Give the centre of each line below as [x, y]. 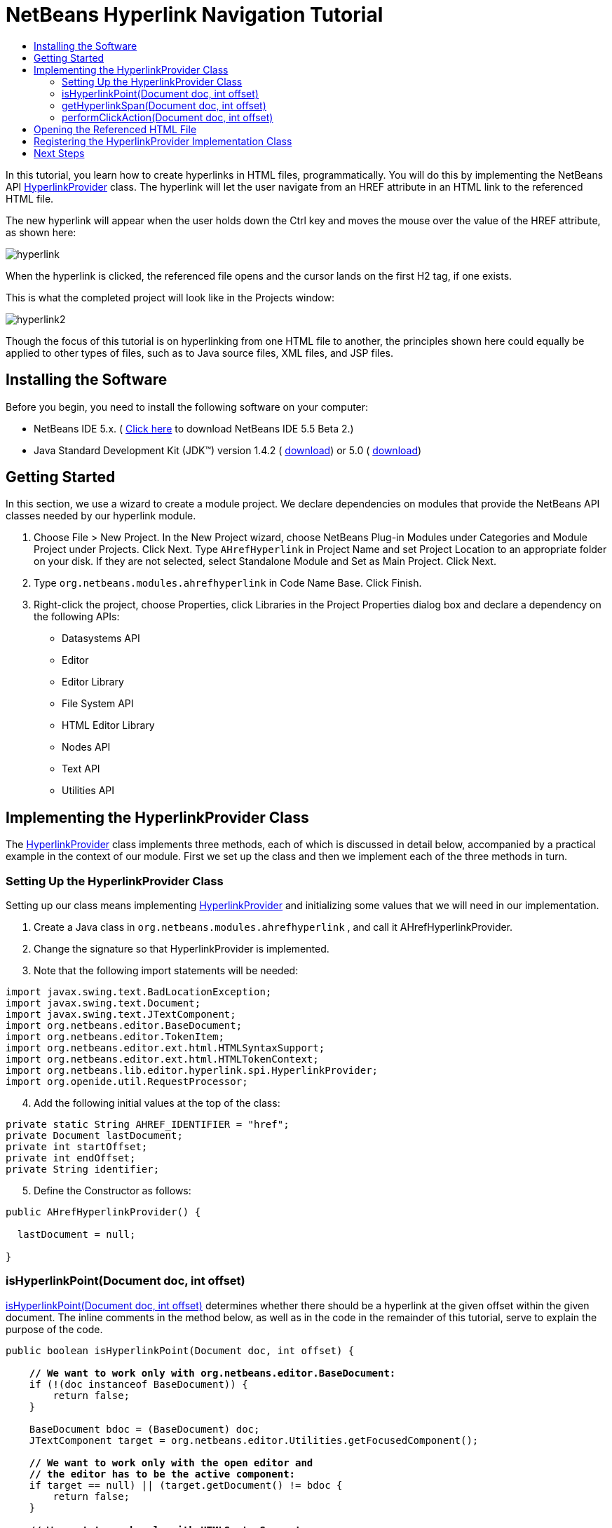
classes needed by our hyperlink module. [101, 516]
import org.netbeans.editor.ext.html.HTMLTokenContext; [162, 1059]
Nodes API [86, 747]
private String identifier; [83, 1169]
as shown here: [41, 232]
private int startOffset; [77, 1147]
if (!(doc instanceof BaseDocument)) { [138, 1384]
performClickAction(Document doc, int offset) [168, 117]
